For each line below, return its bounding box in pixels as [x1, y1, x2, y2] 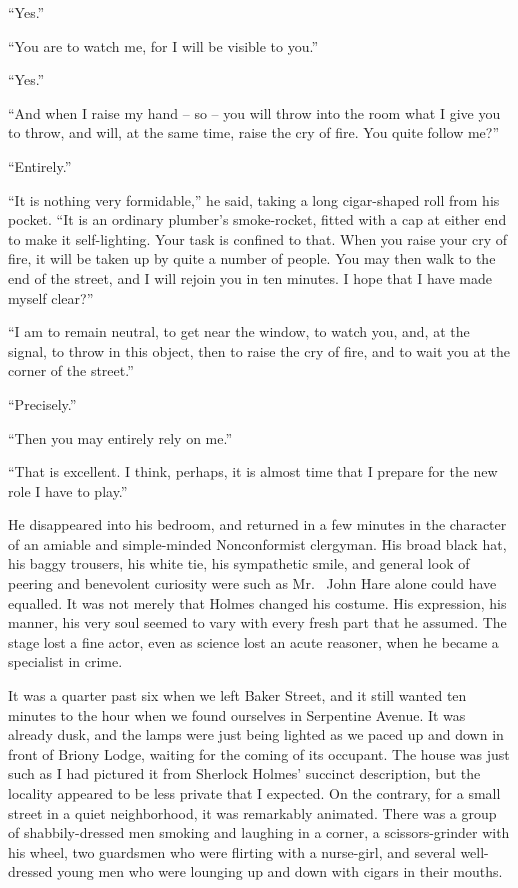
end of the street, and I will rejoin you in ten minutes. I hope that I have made [8, 267, 492, 288]
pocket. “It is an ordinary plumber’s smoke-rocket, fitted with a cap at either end [8, 209, 507, 230]
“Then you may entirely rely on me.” [8, 427, 233, 448]
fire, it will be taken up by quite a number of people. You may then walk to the [8, 248, 496, 269]
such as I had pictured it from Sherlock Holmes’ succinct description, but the [8, 763, 481, 784]
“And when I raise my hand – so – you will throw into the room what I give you [8, 102, 501, 123]
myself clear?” [8, 287, 94, 308]
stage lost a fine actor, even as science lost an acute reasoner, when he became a [8, 631, 499, 652]
